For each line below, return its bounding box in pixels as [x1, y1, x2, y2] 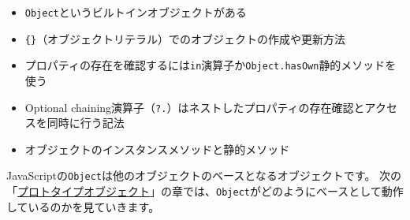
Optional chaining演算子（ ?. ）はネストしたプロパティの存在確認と [24, 99, 365, 115]
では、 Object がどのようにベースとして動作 [182, 183, 404, 199]
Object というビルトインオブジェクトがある [24, 4, 247, 20]
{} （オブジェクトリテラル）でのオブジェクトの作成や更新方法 [24, 30, 346, 47]
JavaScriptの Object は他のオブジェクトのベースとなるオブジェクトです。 [6, 167, 376, 184]
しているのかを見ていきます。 [6, 198, 160, 214]
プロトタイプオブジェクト [17, 183, 150, 199]
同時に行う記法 [47, 114, 125, 131]
